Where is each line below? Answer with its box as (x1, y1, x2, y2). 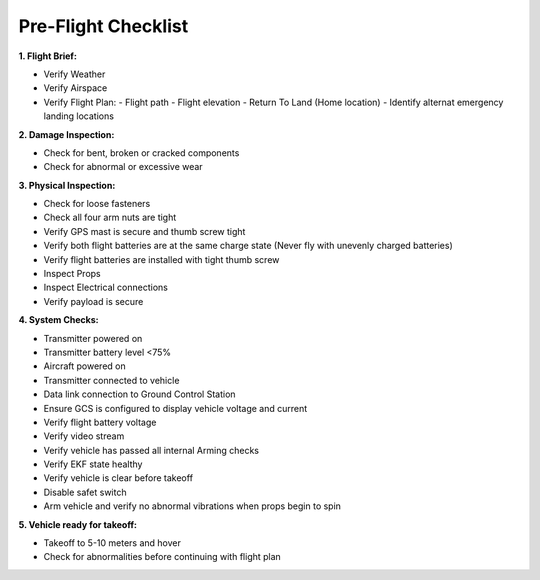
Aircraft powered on (43, 360, 126, 372)
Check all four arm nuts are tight (43, 211, 177, 224)
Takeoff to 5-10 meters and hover (43, 537, 182, 549)
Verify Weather (43, 68, 106, 80)
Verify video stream (43, 430, 125, 442)
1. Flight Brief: (18, 50, 77, 62)
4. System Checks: (18, 314, 99, 326)
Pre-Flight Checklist (18, 15, 189, 37)
